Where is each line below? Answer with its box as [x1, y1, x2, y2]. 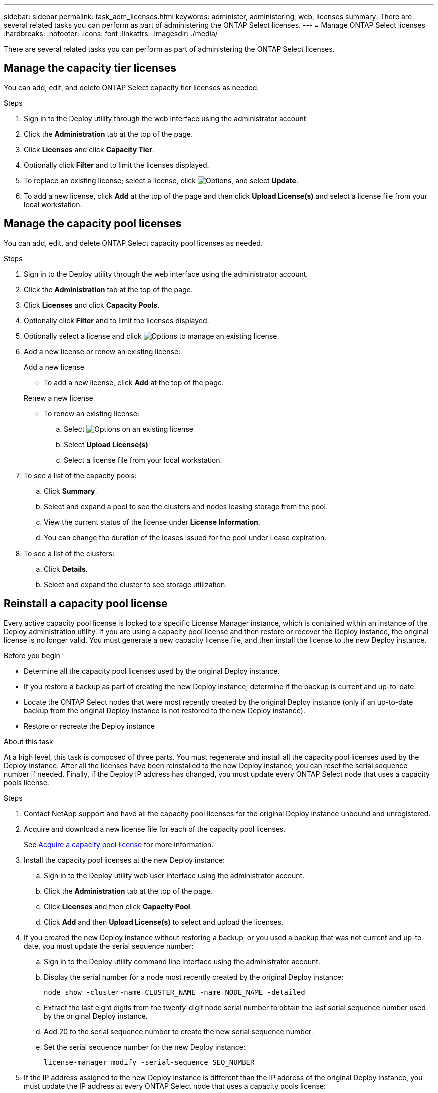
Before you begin [4, 651, 60, 660]
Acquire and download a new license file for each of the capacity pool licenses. [24, 824, 286, 833]
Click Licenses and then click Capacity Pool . [44, 902, 192, 911]
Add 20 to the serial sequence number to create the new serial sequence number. [44, 1027, 313, 1036]
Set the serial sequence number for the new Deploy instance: [44, 1042, 245, 1051]
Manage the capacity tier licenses [4, 62, 177, 75]
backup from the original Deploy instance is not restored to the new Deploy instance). [24, 706, 306, 715]
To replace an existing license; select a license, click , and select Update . [24, 176, 298, 185]
